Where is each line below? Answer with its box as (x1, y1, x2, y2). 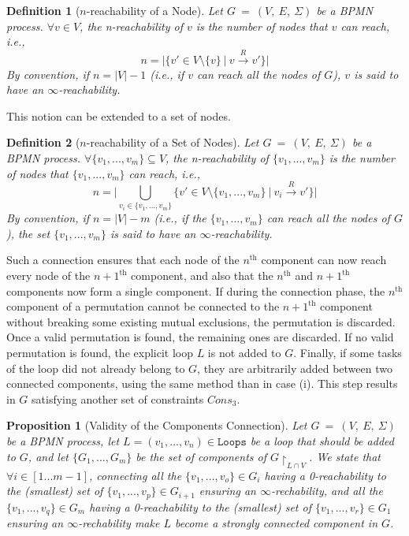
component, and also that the (131, 267, 273, 284)
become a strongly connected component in (174, 515, 378, 531)
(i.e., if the (154, 210, 206, 226)
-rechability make (78, 515, 160, 531)
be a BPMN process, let (6, 432, 120, 449)
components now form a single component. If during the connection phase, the (6, 282, 385, 299)
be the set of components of (136, 448, 267, 464)
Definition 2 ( (6, 134, 80, 151)
